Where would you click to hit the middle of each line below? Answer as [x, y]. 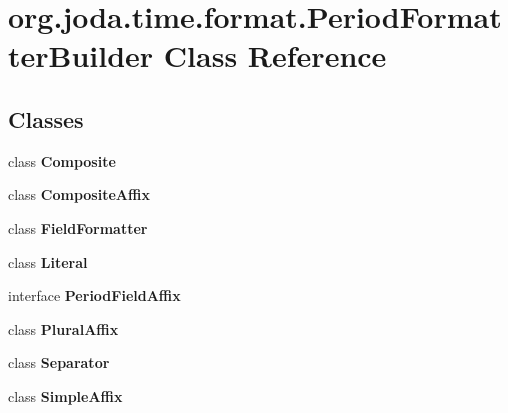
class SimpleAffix [65, 395]
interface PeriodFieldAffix [94, 295]
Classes [46, 118]
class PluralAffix [63, 328]
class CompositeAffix [79, 194]
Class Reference [275, 55]
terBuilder [81, 55]
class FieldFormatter [78, 227]
